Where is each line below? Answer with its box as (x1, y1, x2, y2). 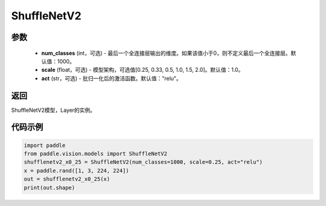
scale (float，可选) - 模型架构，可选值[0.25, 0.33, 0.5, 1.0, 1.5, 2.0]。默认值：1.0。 (41, 66, 244, 74)
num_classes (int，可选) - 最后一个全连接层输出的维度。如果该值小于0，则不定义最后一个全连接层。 (41, 49, 291, 57)
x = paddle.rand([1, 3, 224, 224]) (24, 167, 129, 174)
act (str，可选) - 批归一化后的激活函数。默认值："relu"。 (41, 74, 182, 82)
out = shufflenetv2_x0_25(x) (24, 176, 110, 182)
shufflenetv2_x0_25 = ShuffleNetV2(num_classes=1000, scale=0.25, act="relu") (24, 159, 263, 166)
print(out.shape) (24, 184, 75, 191)
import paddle (24, 142, 66, 149)
